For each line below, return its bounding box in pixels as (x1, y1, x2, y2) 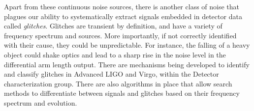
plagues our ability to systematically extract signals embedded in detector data (4, 11, 242, 21)
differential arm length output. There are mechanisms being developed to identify (4, 59, 250, 69)
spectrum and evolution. (4, 97, 77, 108)
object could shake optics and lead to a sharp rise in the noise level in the (4, 49, 226, 59)
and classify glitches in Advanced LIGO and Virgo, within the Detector (4, 69, 219, 79)
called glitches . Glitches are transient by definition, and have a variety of (4, 21, 222, 31)
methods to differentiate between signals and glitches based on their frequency (4, 88, 240, 98)
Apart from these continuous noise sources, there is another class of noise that (4, 1, 240, 11)
